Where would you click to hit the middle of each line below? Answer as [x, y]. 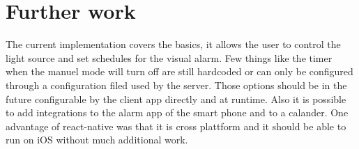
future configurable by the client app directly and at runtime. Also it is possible [176, 99]
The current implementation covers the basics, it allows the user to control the [173, 44]
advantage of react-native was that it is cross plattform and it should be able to [176, 126]
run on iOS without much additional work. [97, 140]
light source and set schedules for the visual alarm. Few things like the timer [169, 57]
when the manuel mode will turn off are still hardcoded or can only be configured [179, 71]
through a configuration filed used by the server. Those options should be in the [176, 85]
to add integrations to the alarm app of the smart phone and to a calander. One [177, 112]
